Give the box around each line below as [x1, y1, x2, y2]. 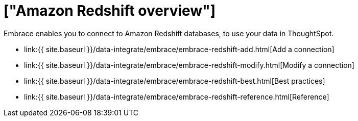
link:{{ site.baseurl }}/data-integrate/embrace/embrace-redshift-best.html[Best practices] [24, 76, 325, 85]
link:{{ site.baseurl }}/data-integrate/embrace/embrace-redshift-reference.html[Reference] [24, 92, 329, 101]
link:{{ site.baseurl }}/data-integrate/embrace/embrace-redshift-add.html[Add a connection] [24, 44, 335, 54]
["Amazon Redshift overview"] [4, 2, 216, 19]
